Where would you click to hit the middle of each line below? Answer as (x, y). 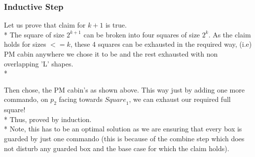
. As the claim (230, 34)
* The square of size (34, 34)
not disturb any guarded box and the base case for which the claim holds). (117, 148)
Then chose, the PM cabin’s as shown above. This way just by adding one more (124, 89)
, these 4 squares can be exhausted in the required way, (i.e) (161, 44)
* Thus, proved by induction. (48, 119)
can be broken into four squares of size (142, 34)
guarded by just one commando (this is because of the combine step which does (124, 138)
